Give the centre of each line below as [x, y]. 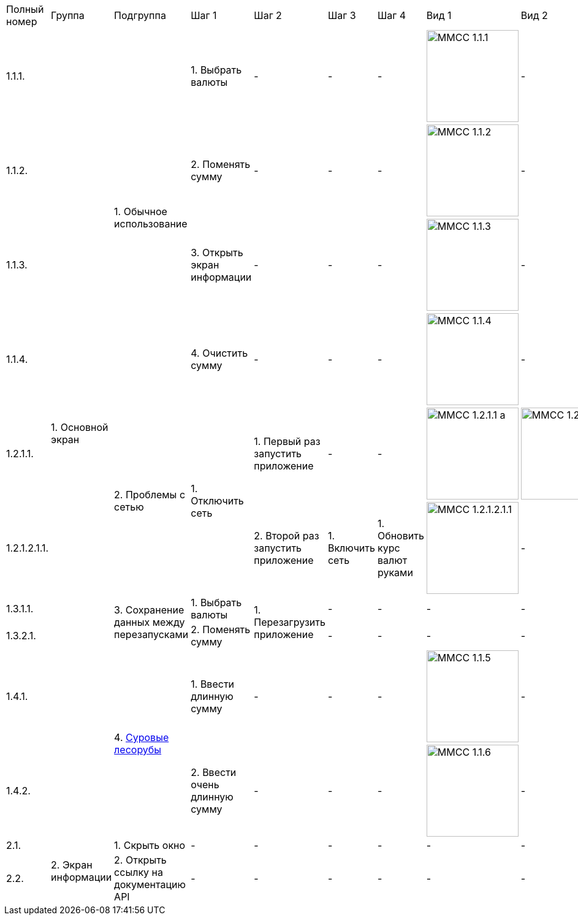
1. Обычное [141, 211]
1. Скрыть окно [150, 845]
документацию [150, 884]
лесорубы [138, 750]
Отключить [217, 501]
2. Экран [72, 865]
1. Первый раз [287, 441]
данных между [150, 622]
